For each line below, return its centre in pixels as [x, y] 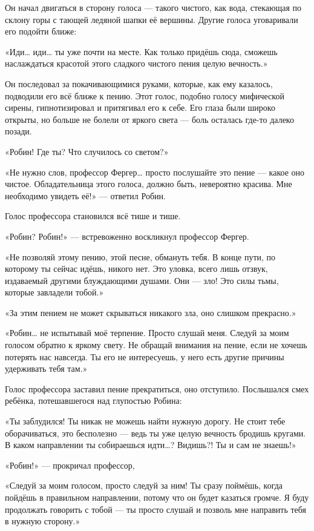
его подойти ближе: [41, 31]
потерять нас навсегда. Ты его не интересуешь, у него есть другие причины [145, 356]
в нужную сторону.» [43, 521]
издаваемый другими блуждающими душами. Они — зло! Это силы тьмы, [142, 280]
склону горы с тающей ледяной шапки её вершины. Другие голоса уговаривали [152, 19]
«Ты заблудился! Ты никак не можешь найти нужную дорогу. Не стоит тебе [145, 421]
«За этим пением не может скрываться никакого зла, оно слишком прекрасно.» [151, 312]
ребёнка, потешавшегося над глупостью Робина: [93, 401]
